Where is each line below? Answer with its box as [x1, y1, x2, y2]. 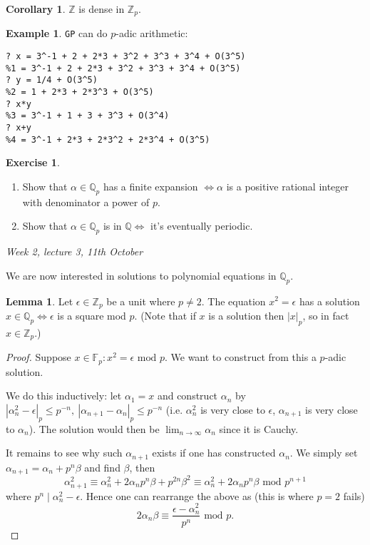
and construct [157, 388, 218, 403]
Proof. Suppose [6, 350, 71, 365]
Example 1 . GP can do [6, 26, 108, 41]
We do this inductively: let [6, 388, 122, 403]
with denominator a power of [22, 194, 150, 209]
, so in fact [302, 307, 349, 322]
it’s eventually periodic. [150, 218, 253, 233]
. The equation [201, 293, 266, 308]
